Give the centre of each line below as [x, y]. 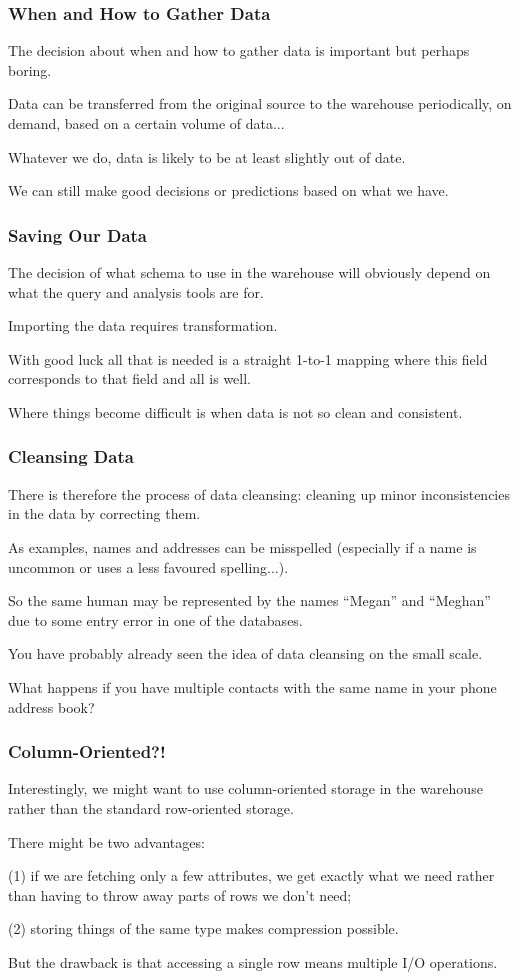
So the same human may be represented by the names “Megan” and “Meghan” [249, 600]
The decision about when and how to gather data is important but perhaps [239, 50]
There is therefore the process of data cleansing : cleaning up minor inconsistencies [259, 493]
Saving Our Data [77, 234]
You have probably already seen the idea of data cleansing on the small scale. [245, 653]
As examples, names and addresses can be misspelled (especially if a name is [242, 546]
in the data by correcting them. [104, 513]
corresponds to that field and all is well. [129, 378]
